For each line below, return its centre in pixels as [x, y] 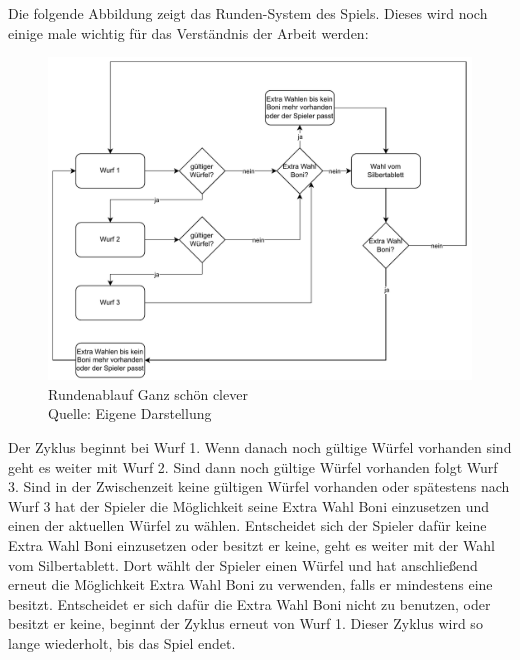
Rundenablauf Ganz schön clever [148, 393]
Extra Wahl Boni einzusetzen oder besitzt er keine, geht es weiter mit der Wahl [251, 544]
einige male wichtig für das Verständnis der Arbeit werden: [188, 32]
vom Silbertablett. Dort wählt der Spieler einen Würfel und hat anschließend [243, 564]
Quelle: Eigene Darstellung [130, 413]
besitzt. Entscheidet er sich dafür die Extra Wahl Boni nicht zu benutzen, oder [249, 603]
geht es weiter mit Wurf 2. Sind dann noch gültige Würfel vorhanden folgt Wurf [253, 466]
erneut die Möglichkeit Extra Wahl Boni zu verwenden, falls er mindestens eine [250, 584]
